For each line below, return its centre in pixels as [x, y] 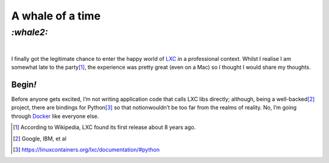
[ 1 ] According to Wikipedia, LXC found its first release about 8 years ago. [104, 127]
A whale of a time [56, 16]
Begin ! [24, 84]
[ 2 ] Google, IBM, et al [40, 138]
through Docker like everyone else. [55, 116]
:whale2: [30, 32]
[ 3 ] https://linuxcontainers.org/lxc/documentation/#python [86, 150]
